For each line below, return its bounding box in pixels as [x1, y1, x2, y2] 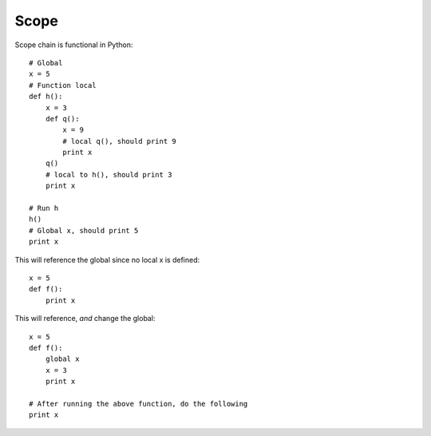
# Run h [29, 204, 59, 213]
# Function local [29, 81, 97, 89]
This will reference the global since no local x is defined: [14, 255, 200, 264]
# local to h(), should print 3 [45, 170, 172, 179]
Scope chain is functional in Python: [14, 40, 133, 50]
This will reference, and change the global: [14, 314, 156, 323]
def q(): [45, 114, 80, 123]
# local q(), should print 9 [62, 137, 177, 145]
